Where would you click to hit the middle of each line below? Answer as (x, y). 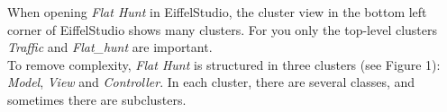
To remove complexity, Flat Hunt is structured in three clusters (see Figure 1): (224, 64)
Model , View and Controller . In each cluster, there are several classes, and (211, 82)
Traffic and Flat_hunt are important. (110, 47)
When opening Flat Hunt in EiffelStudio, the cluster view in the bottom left (217, 12)
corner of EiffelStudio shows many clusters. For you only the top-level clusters (223, 29)
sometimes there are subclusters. (97, 99)
